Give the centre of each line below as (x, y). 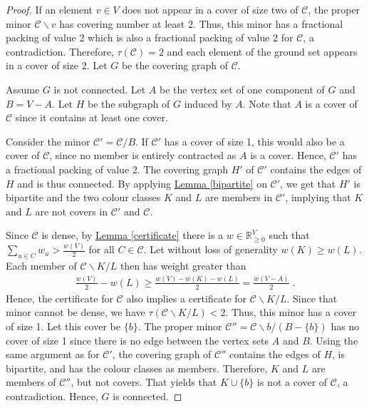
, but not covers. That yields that (144, 382)
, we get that (308, 183)
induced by (208, 103)
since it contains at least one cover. (92, 117)
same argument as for (53, 354)
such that (289, 235)
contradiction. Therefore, (60, 51)
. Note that (267, 103)
